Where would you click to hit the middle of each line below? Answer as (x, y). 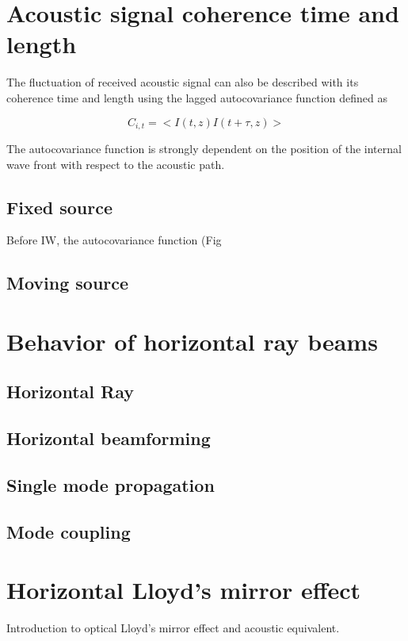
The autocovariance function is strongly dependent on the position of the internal (204, 148)
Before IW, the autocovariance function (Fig (114, 240)
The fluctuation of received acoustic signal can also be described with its (183, 82)
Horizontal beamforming (109, 438)
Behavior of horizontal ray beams (192, 341)
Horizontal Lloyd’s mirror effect (184, 590)
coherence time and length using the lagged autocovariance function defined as (197, 97)
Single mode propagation (111, 485)
